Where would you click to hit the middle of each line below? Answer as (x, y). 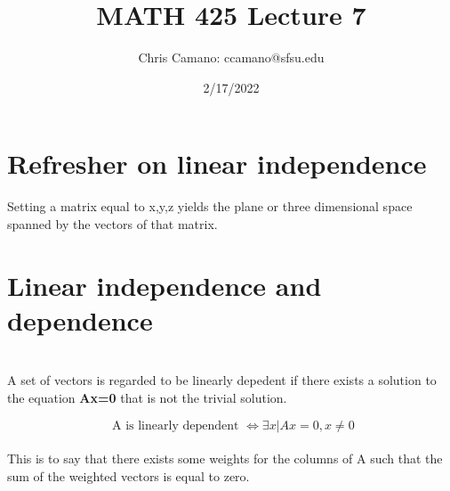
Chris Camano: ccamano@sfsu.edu (231, 57)
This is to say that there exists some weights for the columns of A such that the (225, 458)
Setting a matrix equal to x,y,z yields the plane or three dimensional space (210, 206)
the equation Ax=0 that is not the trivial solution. (147, 397)
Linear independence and (165, 285)
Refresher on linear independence (217, 164)
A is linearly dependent (176, 426)
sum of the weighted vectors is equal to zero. (129, 475)
